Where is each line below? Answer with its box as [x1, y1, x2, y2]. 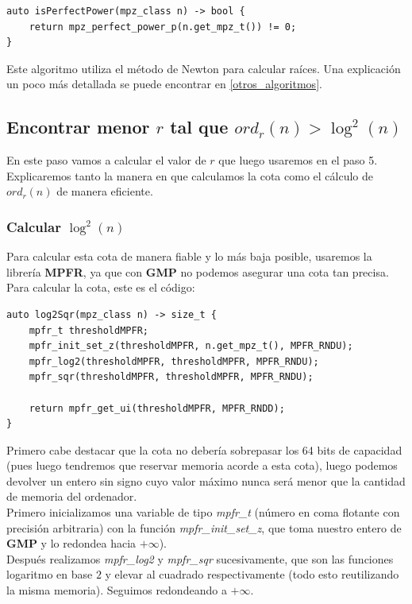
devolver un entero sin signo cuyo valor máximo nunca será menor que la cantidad [6, 472, 406, 489]
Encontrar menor [6, 114, 150, 139]
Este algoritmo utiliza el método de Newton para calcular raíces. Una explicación [6, 60, 401, 76]
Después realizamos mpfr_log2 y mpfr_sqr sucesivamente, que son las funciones [6, 550, 394, 567]
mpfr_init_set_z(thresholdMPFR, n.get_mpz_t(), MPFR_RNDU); [29, 340, 353, 352]
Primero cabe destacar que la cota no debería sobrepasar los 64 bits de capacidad [6, 441, 402, 458]
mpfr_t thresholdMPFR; [29, 324, 148, 336]
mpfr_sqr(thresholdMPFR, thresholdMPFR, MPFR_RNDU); [29, 371, 314, 383]
